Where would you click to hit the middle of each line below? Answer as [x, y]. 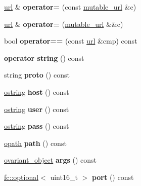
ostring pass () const [37, 126]
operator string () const [44, 58]
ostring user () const [37, 109]
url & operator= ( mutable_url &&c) [64, 24]
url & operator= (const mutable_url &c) [70, 7]
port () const [113, 177]
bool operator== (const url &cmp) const [71, 41]
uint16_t [64, 177]
